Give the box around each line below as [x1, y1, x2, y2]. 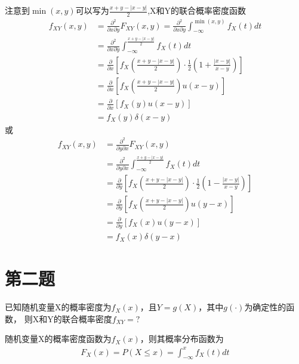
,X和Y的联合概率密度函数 [147, 4, 246, 17]
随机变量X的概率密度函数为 [5, 332, 112, 345]
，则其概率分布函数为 [140, 332, 224, 345]
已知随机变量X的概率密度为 [5, 301, 112, 313]
